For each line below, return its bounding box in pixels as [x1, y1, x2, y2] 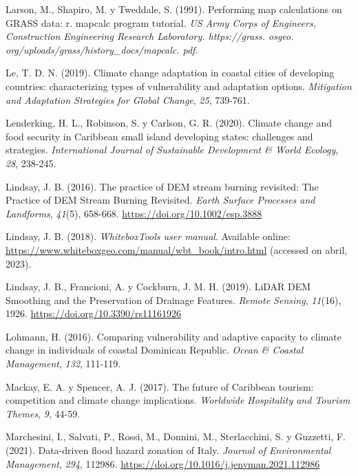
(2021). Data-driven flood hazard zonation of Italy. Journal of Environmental [6, 443, 331, 457]
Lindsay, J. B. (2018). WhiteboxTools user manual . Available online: [6, 229, 291, 244]
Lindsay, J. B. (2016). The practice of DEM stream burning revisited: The [6, 179, 319, 193]
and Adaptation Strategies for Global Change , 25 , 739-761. [6, 92, 250, 107]
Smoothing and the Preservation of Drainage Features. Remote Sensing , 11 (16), [6, 292, 341, 307]
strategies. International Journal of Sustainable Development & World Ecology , [6, 142, 339, 157]
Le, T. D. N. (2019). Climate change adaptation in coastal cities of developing [6, 65, 335, 80]
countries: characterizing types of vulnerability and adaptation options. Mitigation [6, 78, 352, 93]
